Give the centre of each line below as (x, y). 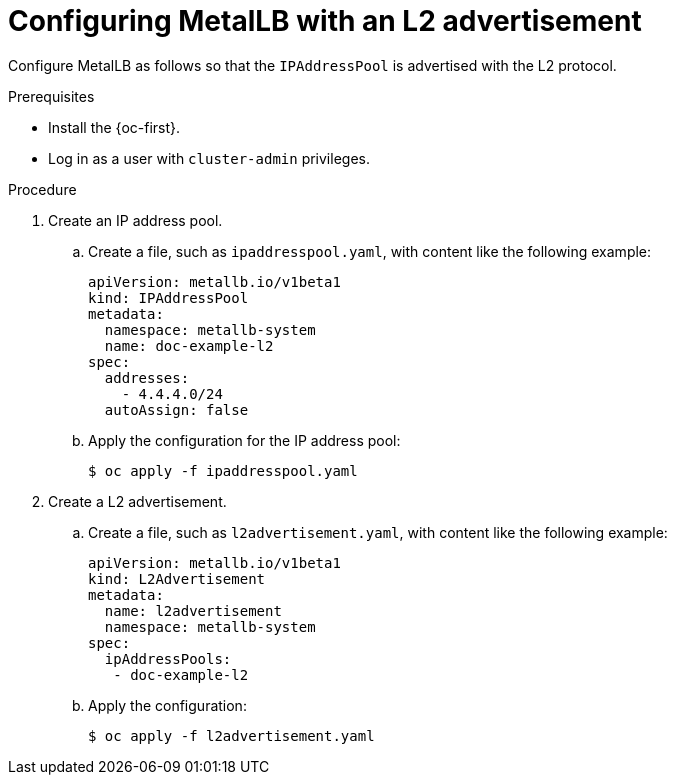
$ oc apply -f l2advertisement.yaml (231, 735)
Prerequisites (51, 96)
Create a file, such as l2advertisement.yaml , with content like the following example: (378, 532)
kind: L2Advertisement (177, 578)
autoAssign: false (176, 409)
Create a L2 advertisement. (137, 501)
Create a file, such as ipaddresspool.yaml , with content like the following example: (370, 251)
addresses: (147, 377)
